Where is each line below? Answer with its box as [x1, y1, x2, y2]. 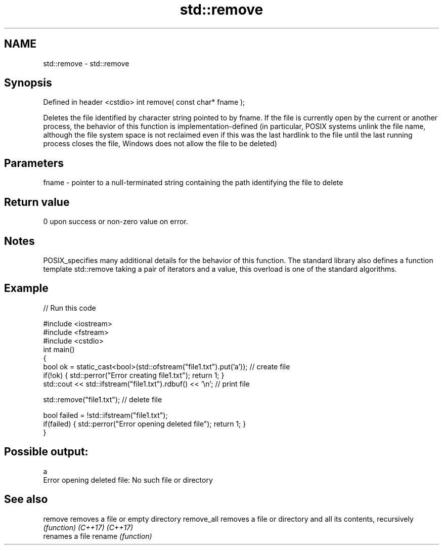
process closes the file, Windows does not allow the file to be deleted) [43, 139, 277, 148]
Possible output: [4, 445, 88, 458]
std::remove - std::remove [43, 59, 129, 68]
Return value [4, 195, 70, 208]
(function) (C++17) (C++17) [43, 523, 134, 532]
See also [4, 493, 48, 506]
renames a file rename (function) [43, 531, 152, 540]
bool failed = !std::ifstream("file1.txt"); [43, 410, 168, 419]
